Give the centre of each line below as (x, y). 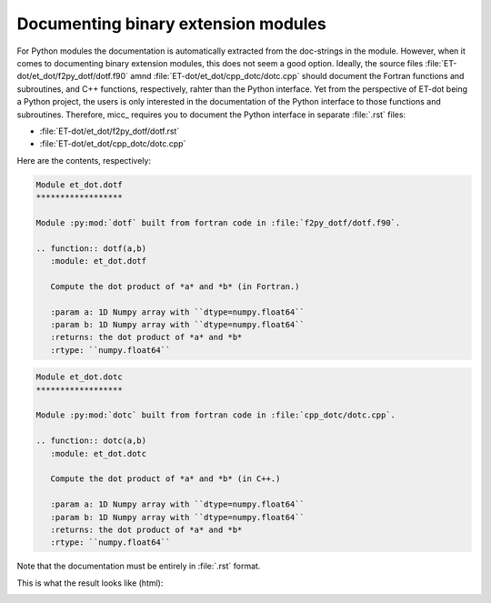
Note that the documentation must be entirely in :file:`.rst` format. (139, 566)
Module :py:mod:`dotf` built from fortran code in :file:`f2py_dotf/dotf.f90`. (218, 222)
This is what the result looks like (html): (90, 583)
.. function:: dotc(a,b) (91, 441)
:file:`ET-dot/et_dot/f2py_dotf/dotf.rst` (110, 131)
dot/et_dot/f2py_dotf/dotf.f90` (73, 76)
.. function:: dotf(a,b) (91, 248)
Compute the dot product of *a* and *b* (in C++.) (165, 479)
